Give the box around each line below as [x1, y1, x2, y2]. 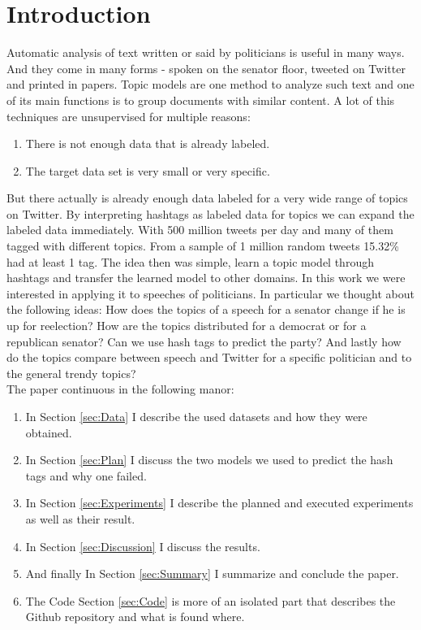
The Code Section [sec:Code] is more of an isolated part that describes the [25, 592, 396, 609]
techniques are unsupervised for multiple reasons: [6, 107, 251, 124]
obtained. [25, 424, 72, 441]
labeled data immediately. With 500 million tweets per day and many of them [6, 221, 393, 238]
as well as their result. [25, 510, 135, 527]
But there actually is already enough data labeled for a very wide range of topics [6, 189, 408, 206]
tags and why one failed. [25, 467, 147, 484]
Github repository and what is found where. [25, 608, 245, 625]
